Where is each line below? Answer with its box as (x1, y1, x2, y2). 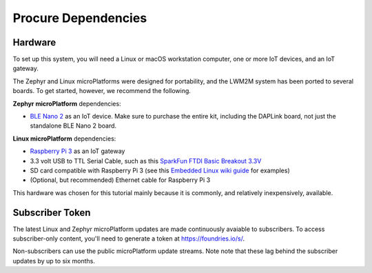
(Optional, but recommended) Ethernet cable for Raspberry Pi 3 (30, 176, 211, 184)
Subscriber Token (12, 207, 91, 219)
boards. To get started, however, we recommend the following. (12, 87, 191, 95)
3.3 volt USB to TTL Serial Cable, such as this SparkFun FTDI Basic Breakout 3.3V (30, 156, 262, 165)
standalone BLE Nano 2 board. (30, 121, 117, 130)
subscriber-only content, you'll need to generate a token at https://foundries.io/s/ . (12, 234, 245, 243)
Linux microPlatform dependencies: (12, 134, 116, 143)
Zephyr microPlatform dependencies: (12, 99, 121, 108)
